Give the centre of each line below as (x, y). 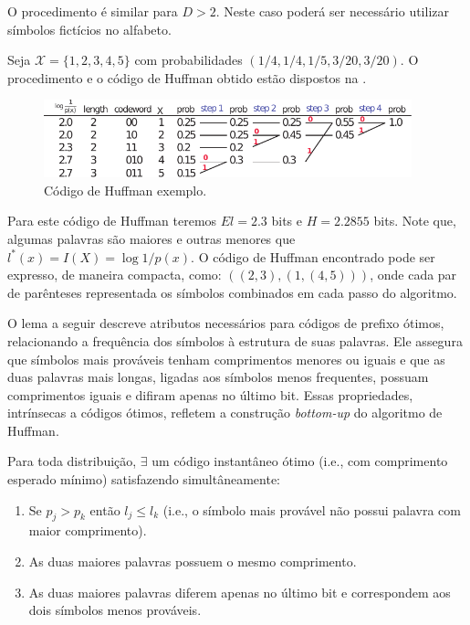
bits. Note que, (415, 221)
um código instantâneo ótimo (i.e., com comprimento (300, 461)
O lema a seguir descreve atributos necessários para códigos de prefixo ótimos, (226, 323)
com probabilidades (188, 60)
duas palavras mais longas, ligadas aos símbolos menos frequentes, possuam (218, 377)
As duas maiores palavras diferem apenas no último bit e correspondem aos (240, 592)
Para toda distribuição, (72, 461)
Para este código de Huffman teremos (112, 221)
